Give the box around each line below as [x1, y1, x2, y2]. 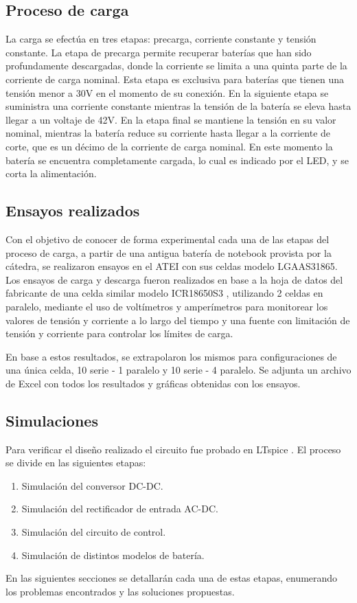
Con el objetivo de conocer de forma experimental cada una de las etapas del [5, 231, 330, 246]
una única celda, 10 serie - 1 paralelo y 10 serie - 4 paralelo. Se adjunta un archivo [5, 363, 352, 377]
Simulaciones [5, 409, 98, 431]
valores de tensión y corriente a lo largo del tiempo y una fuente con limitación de [5, 312, 350, 327]
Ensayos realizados [5, 200, 140, 221]
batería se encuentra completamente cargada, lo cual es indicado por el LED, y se [5, 152, 349, 167]
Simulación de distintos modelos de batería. [21, 547, 205, 562]
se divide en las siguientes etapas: [5, 455, 146, 470]
